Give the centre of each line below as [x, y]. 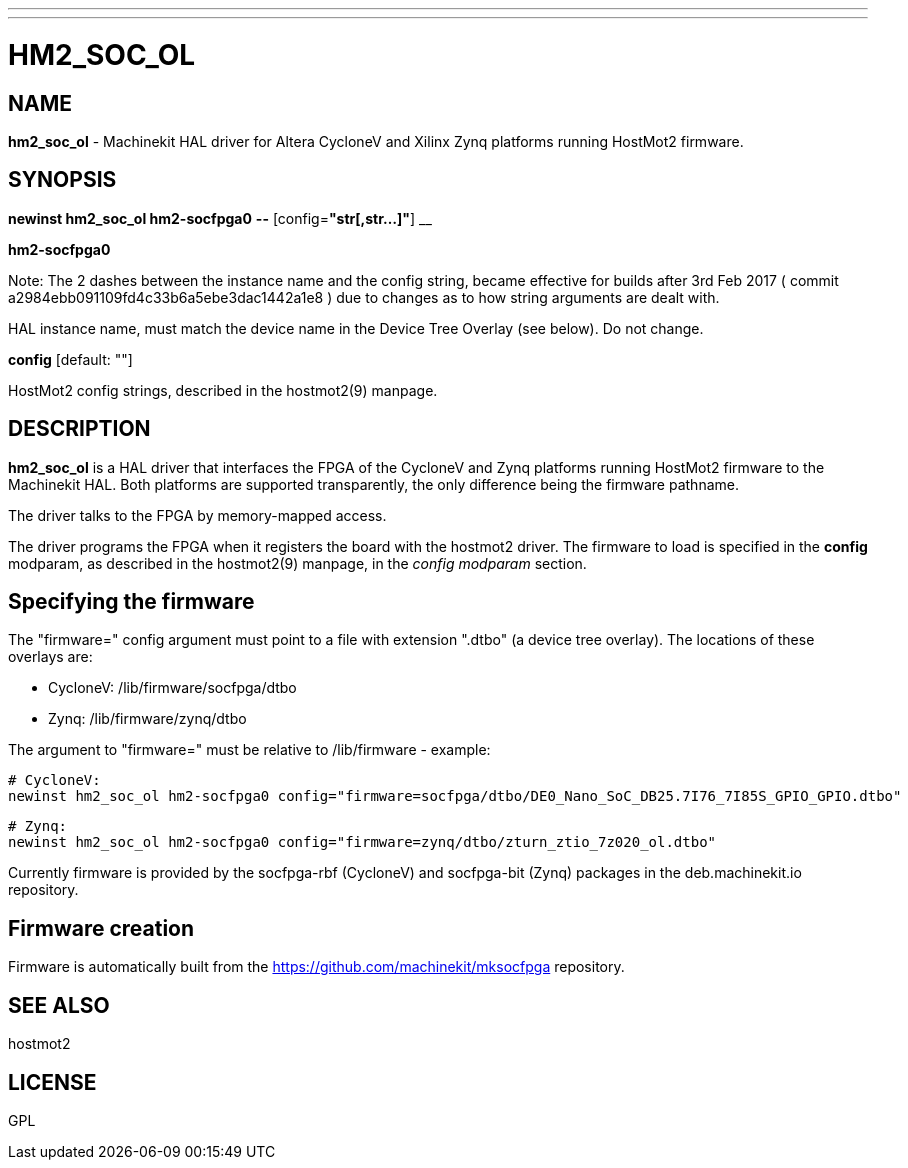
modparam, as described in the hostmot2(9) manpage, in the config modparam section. [297, 563]
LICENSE [52, 1082]
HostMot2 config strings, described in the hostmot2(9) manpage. [223, 390]
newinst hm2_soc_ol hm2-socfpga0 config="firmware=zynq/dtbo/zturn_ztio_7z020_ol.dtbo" [362, 842]
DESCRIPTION [79, 429]
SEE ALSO [59, 1005]
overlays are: [50, 657]
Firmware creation [101, 928]
